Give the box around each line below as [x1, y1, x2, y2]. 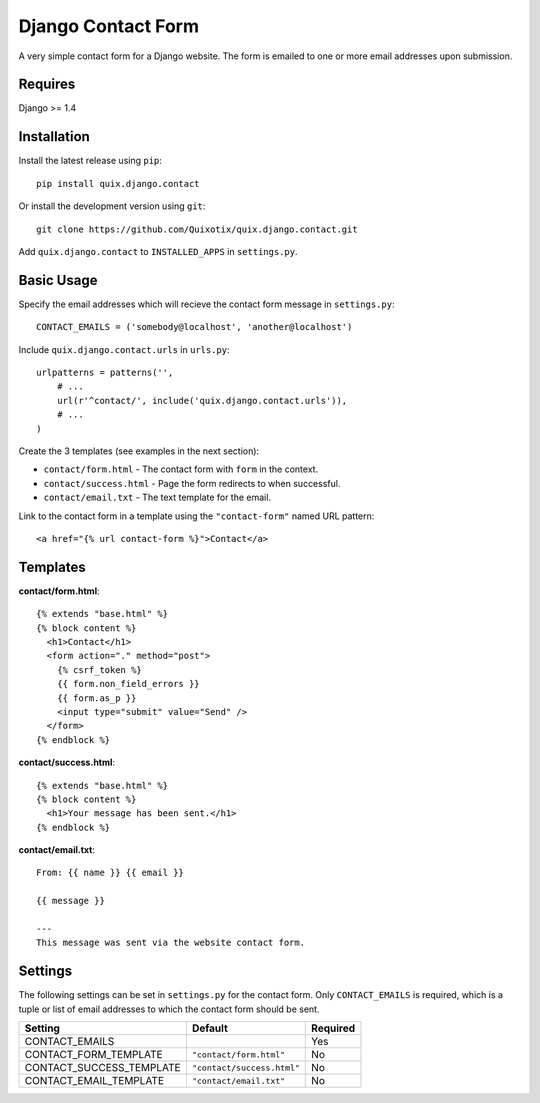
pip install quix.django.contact [36, 178, 200, 189]
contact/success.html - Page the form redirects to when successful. [43, 477, 341, 489]
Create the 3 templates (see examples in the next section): [18, 445, 260, 457]
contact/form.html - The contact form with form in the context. [43, 463, 319, 475]
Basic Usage [18, 271, 98, 289]
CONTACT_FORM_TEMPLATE [24, 1048, 164, 1062]
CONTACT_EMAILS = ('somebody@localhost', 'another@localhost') [36, 321, 353, 333]
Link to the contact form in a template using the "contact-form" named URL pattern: [18, 510, 375, 522]
